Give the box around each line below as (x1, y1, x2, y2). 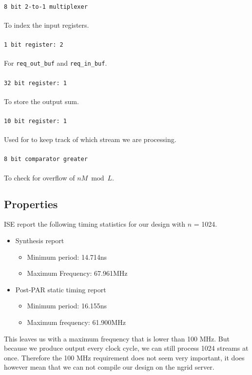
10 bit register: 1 (4, 117, 67, 125)
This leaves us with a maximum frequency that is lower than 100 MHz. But (4, 333, 230, 343)
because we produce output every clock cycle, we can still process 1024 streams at (4, 343, 249, 353)
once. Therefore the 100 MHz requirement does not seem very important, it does (4, 352, 245, 362)
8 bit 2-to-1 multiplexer (4, 3, 88, 10)
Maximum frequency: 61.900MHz (27, 317, 126, 327)
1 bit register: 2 (4, 41, 63, 49)
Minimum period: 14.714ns (27, 251, 107, 262)
